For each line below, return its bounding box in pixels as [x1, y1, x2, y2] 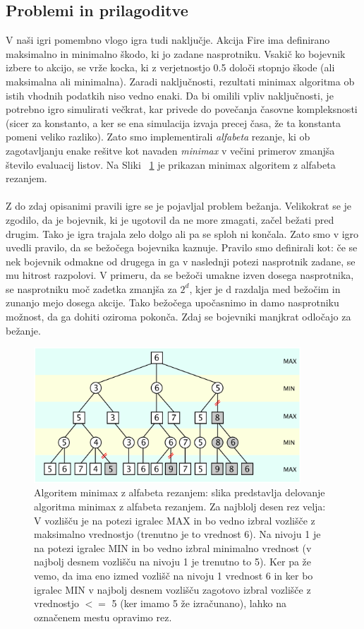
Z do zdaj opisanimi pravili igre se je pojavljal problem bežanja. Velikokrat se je [6, 198, 352, 213]
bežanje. [6, 323, 41, 337]
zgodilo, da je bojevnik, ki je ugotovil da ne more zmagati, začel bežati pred [6, 212, 334, 227]
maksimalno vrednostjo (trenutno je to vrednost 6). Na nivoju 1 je [34, 527, 321, 541]
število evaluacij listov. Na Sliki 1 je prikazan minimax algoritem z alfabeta [6, 157, 336, 172]
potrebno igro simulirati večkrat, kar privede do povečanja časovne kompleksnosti [6, 102, 358, 116]
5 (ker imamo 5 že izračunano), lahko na [111, 596, 286, 611]
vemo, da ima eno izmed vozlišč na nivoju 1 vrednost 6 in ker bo [34, 568, 313, 582]
